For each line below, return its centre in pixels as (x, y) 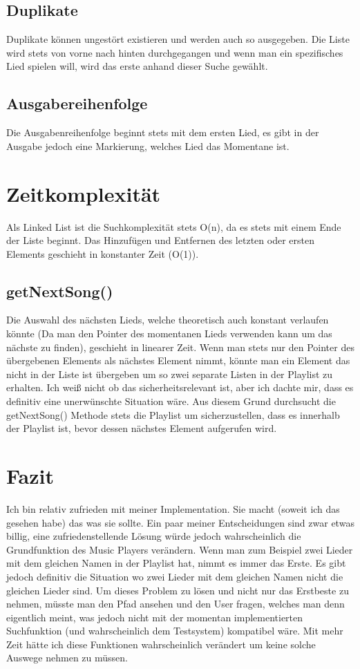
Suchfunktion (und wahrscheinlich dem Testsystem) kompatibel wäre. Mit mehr (175, 631)
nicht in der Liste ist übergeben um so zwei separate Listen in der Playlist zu (170, 374)
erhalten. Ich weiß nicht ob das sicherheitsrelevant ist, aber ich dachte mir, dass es (180, 387)
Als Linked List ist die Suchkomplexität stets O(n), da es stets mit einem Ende (174, 226)
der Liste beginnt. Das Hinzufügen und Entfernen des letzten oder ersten (160, 240)
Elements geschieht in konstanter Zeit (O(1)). (103, 253)
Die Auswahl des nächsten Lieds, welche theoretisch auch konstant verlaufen (168, 320)
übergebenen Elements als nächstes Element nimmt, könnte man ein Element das (178, 360)
